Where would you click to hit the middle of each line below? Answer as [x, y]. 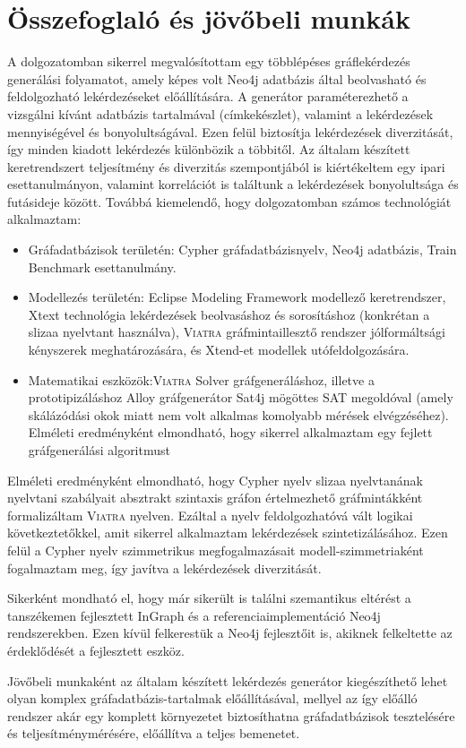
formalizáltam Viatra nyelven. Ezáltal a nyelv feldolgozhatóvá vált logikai [210, 515]
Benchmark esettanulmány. [102, 267]
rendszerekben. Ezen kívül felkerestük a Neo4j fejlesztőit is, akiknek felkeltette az [230, 633]
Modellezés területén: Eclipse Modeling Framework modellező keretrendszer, [237, 297]
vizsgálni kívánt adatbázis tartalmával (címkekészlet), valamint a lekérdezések [220, 113]
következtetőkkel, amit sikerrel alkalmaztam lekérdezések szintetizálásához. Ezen [228, 533]
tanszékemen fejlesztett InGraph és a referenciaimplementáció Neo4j [194, 615]
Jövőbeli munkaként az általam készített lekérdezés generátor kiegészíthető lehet [228, 680]
